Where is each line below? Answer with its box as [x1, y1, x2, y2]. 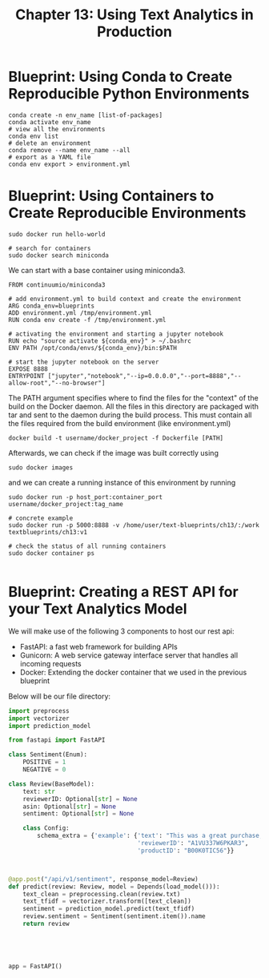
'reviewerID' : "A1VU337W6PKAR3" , [137, 839, 249, 847]
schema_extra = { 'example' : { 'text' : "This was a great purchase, [37, 831, 263, 840]
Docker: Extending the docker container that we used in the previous [19, 667, 247, 677]
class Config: [22, 824, 70, 832]
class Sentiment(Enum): [8, 751, 88, 759]
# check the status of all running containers [8, 542, 167, 550]
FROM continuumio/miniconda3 [8, 280, 106, 289]
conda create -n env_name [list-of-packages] [8, 111, 163, 119]
